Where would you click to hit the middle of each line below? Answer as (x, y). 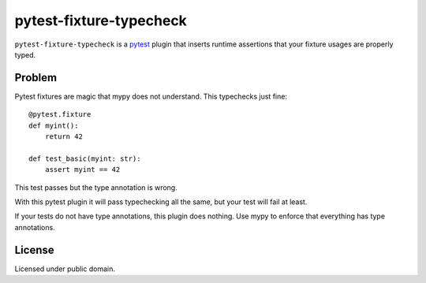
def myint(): (54, 125)
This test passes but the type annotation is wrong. (96, 187)
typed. (25, 54)
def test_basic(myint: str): (85, 158)
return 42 (64, 137)
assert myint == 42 (82, 170)
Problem (36, 78)
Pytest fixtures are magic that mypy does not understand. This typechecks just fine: (151, 96)
